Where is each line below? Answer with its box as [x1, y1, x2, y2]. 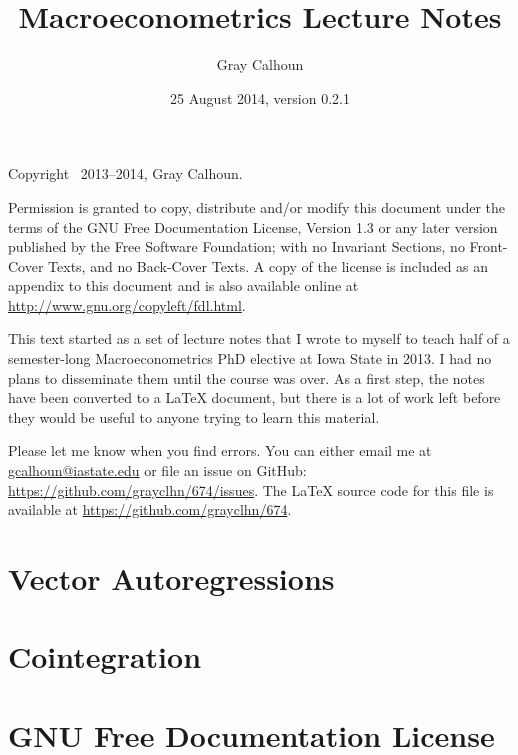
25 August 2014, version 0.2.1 [170, 87, 350, 108]
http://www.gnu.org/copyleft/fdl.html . [8, 294, 246, 315]
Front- [469, 236, 508, 257]
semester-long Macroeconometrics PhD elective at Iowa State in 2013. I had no [8, 348, 492, 369]
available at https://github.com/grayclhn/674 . [8, 499, 292, 520]
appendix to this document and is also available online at [8, 275, 359, 296]
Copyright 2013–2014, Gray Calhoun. [8, 163, 243, 184]
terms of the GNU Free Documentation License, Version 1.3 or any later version [8, 216, 498, 237]
